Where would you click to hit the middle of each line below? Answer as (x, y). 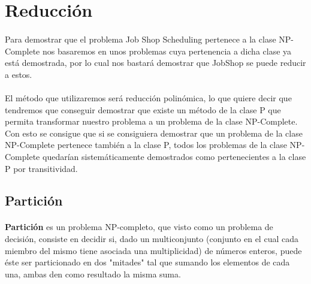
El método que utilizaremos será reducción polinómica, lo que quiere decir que (148, 97)
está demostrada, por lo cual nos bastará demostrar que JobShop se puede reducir (155, 63)
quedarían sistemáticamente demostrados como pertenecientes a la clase (174, 156)
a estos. (19, 74)
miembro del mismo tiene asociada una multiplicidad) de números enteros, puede (153, 250)
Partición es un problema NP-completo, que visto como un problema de (139, 227)
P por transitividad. (41, 168)
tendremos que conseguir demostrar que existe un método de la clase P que (143, 109)
